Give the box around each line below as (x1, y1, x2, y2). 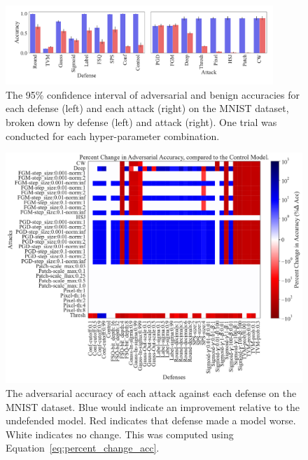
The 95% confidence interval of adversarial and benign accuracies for (6, 87, 300, 102)
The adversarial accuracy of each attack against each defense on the (6, 386, 297, 400)
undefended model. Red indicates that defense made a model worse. (6, 413, 296, 428)
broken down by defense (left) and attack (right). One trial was (6, 115, 277, 130)
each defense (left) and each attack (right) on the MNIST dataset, (6, 101, 289, 116)
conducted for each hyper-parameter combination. (6, 128, 220, 143)
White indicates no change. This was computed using (6, 426, 234, 441)
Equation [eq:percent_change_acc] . (6, 440, 160, 455)
